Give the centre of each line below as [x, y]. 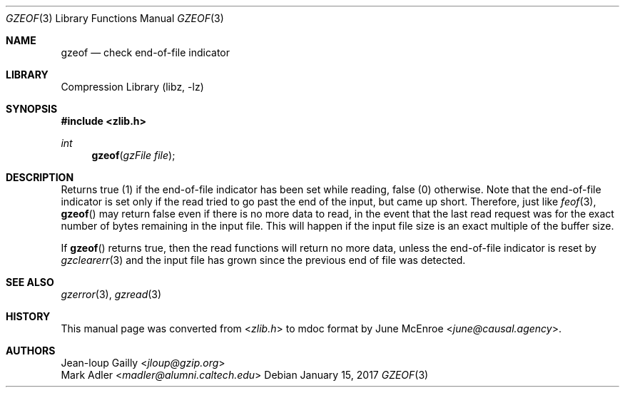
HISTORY [28, 316]
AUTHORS [31, 351]
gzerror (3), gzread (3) [111, 294]
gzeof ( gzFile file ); [133, 155]
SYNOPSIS [32, 109]
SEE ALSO [30, 282]
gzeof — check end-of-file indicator [146, 52]
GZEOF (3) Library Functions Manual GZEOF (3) [115, 18]
